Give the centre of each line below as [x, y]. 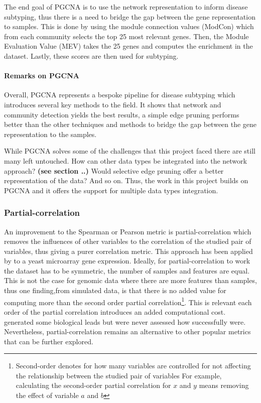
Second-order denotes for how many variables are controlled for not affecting [133, 366]
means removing [224, 385]
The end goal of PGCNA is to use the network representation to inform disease [126, 7]
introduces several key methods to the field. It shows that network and [113, 104]
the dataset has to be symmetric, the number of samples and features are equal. [127, 270]
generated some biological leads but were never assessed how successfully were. [125, 321]
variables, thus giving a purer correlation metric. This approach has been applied [128, 251]
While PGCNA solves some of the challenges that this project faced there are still [130, 151]
